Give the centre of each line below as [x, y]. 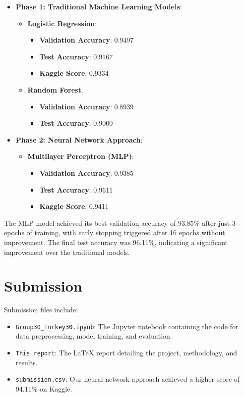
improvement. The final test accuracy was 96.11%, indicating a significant [116, 242]
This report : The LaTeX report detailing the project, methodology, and [126, 353]
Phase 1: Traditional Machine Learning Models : [99, 6]
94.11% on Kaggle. [44, 388]
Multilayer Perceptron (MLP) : [81, 156]
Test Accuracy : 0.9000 [76, 123]
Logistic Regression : [62, 23]
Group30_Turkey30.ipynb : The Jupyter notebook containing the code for [127, 326]
